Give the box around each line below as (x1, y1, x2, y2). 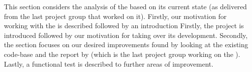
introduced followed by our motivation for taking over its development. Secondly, (4, 30, 248, 40)
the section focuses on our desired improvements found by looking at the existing (4, 39, 249, 50)
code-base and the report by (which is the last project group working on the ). (4, 49, 240, 59)
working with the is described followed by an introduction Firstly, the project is (4, 20, 244, 31)
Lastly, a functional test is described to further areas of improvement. (4, 58, 214, 69)
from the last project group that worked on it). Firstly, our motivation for (4, 11, 227, 21)
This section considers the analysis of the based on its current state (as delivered (4, 1, 247, 11)
